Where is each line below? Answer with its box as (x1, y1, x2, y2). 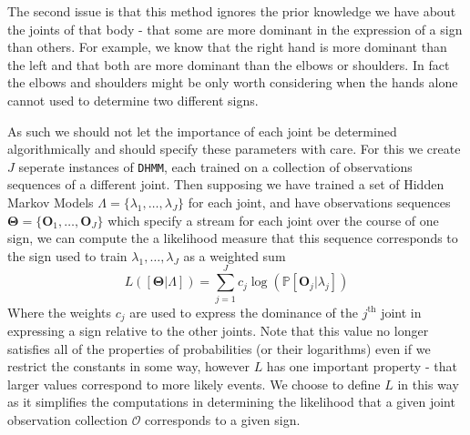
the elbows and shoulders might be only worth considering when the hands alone (7, 73, 458, 92)
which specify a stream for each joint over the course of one (107, 210, 439, 229)
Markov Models (7, 193, 94, 211)
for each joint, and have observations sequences (188, 193, 451, 211)
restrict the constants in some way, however (7, 357, 250, 376)
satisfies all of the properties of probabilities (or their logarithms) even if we (7, 339, 431, 358)
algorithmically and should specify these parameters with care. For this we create (7, 139, 461, 158)
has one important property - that (266, 357, 457, 376)
